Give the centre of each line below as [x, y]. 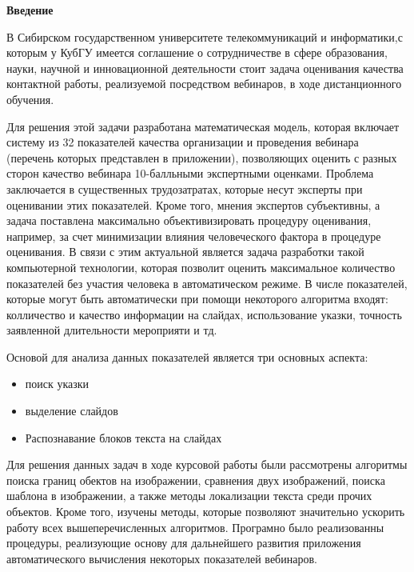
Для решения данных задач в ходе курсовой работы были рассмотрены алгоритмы [207, 464]
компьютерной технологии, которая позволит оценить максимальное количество [201, 267]
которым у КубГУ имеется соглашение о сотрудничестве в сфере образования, [197, 52]
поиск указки [57, 384]
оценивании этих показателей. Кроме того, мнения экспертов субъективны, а [193, 204]
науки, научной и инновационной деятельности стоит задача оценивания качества [205, 68]
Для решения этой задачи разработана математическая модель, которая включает [203, 126]
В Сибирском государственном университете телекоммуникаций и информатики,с [205, 36]
